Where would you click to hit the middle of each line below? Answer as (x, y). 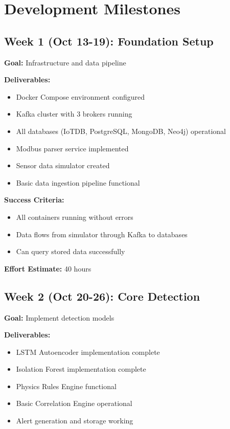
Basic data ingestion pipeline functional (78, 182)
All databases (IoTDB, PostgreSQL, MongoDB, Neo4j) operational (121, 131)
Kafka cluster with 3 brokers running (74, 114)
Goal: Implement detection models (59, 317)
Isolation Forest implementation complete (81, 369)
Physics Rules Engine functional (66, 386)
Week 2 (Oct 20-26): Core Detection (102, 296)
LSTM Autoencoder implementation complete (88, 352)
